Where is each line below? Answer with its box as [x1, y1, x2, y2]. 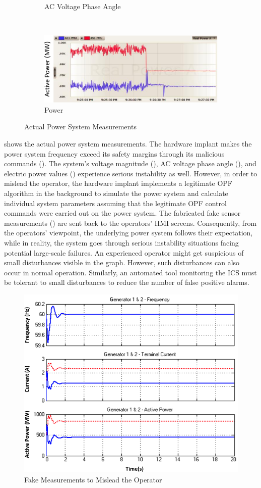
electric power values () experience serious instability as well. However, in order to [4, 168, 257, 178]
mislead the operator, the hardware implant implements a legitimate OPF [4, 178, 232, 188]
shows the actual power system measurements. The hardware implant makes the [4, 138, 252, 149]
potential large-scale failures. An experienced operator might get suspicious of [4, 247, 244, 258]
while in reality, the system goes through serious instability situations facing [4, 237, 239, 248]
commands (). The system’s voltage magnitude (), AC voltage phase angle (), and [4, 158, 256, 169]
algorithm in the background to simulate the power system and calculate [4, 188, 228, 198]
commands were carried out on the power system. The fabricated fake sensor [4, 208, 241, 218]
